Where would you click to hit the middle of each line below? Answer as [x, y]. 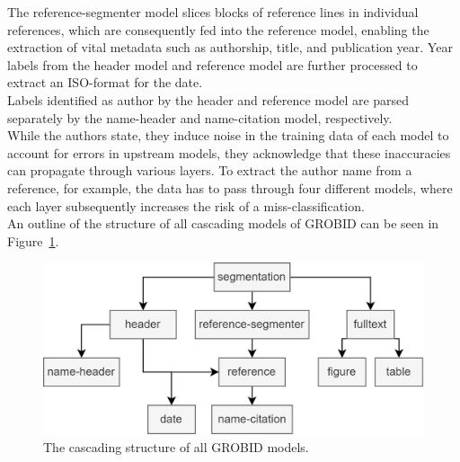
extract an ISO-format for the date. [105, 82]
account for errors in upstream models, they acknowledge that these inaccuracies [229, 152]
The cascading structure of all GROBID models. [176, 446]
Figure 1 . [33, 240]
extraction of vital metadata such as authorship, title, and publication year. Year [230, 47]
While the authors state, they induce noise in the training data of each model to [228, 135]
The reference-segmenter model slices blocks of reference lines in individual [213, 12]
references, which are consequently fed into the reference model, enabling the [218, 29]
